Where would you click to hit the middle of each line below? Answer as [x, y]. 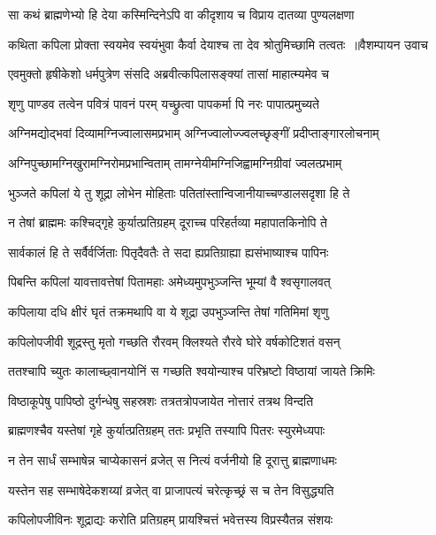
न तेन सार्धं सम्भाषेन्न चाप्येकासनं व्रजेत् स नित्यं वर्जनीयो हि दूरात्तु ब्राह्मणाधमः [172, 459]
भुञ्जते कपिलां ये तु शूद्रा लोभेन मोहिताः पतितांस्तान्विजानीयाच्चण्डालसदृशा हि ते [179, 192]
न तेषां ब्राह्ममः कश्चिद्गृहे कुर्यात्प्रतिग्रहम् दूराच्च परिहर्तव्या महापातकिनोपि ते [168, 222]
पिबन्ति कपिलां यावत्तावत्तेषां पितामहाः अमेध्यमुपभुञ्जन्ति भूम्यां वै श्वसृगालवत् [169, 282]
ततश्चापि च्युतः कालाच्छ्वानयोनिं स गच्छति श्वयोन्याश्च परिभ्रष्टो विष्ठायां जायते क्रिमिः [191, 371]
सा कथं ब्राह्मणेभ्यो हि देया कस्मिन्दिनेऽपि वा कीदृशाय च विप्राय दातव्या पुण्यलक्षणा [181, 14]
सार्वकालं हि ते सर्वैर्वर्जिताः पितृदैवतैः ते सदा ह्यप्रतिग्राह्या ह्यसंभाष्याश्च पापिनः [168, 252]
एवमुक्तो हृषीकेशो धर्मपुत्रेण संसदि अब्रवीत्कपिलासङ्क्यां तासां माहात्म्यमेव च [169, 74]
